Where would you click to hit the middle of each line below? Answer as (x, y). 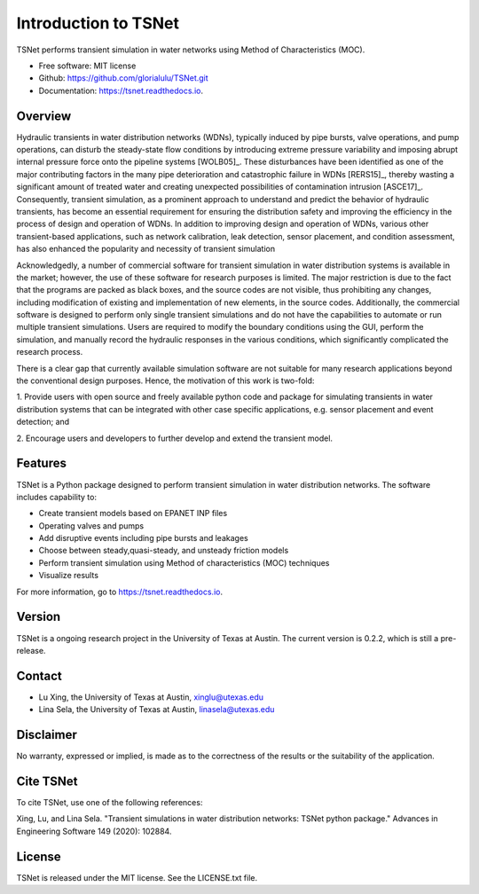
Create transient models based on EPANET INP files (133, 514)
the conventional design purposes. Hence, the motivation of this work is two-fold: (165, 380)
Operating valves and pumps (91, 525)
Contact (39, 675)
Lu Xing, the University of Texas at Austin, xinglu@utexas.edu (151, 697)
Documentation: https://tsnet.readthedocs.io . (121, 90)
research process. (50, 352)
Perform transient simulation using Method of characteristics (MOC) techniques (184, 562)
